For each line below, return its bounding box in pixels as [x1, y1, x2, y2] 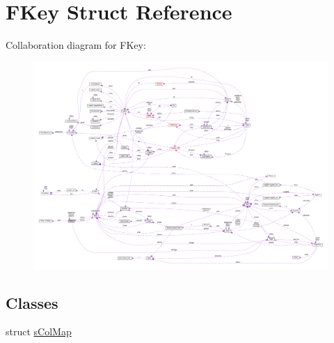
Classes [6, 291, 58, 313]
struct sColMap [6, 324, 72, 339]
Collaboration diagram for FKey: [6, 38, 146, 52]
